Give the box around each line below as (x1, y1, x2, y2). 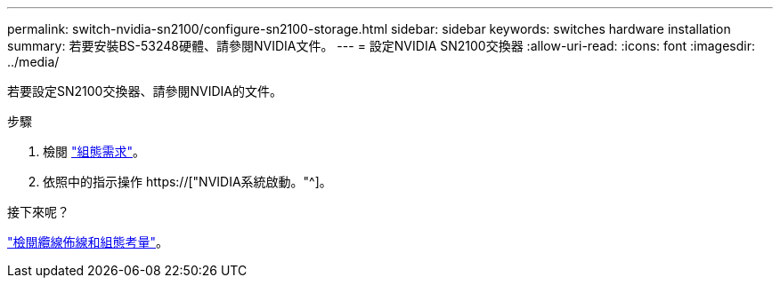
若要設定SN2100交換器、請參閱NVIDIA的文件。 (7, 83, 282, 99)
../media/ (7, 54, 60, 69)
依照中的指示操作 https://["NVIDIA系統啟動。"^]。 (43, 174, 332, 189)
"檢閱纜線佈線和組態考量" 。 (7, 234, 169, 249)
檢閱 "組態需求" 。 (43, 144, 145, 159)
